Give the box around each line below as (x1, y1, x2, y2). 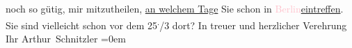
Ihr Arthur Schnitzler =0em (6, 31, 126, 45)
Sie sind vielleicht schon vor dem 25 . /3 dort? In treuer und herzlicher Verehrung (6, 15, 347, 32)
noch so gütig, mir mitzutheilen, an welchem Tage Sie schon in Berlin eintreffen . (6, 1, 344, 15)
